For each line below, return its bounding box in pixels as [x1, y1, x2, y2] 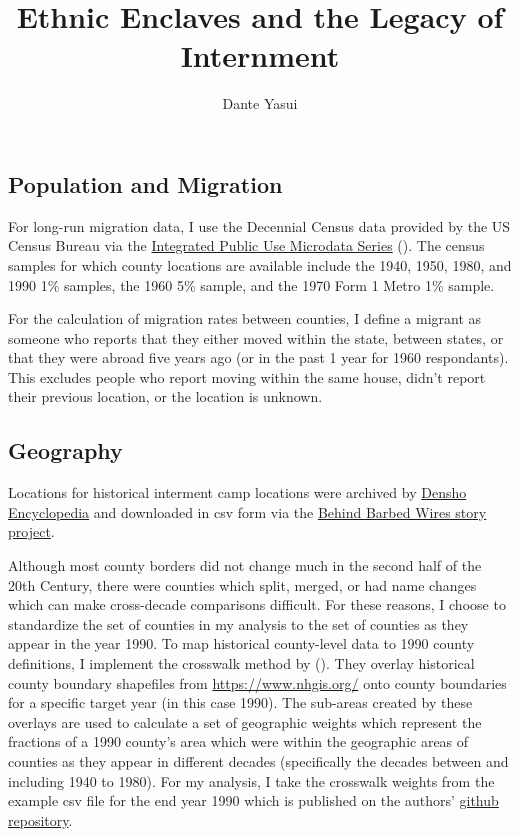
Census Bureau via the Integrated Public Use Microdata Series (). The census [8, 235, 485, 256]
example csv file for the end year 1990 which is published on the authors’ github [8, 790, 499, 811]
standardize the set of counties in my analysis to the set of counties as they [8, 613, 469, 634]
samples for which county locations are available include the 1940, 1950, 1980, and [8, 254, 512, 275]
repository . [8, 809, 73, 830]
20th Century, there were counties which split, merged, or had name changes [8, 574, 477, 595]
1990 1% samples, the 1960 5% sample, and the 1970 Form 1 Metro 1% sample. [8, 274, 495, 295]
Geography [8, 435, 123, 466]
